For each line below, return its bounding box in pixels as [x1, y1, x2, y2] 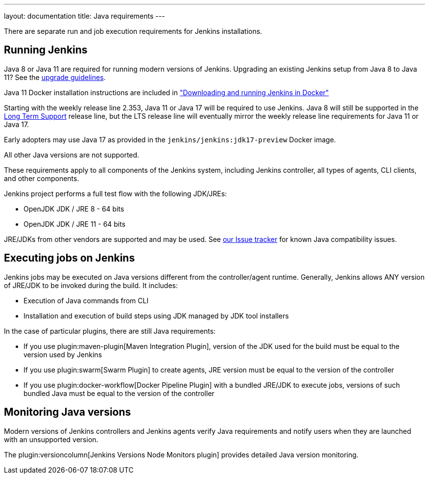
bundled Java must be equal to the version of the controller [24, 389, 214, 398]
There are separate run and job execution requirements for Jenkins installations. [4, 27, 262, 35]
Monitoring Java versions [4, 406, 131, 419]
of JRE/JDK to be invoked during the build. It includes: [4, 281, 178, 290]
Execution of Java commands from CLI [24, 296, 149, 305]
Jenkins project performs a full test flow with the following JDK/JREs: [4, 189, 227, 198]
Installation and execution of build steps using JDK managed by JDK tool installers [24, 311, 289, 320]
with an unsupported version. [4, 435, 98, 444]
